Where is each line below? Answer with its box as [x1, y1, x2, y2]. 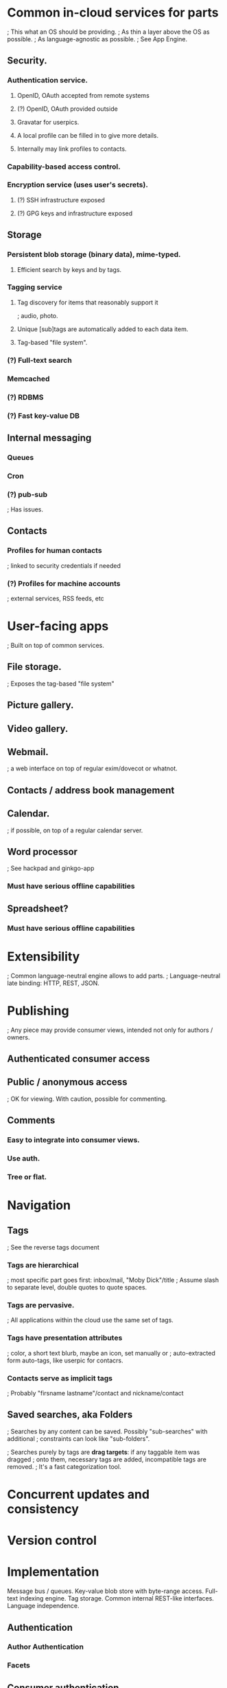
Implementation [7, 1564, 99, 1580]
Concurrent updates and [7, 1487, 150, 1502]
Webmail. [7, 746, 49, 758]
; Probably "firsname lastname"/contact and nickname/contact [7, 1389, 184, 1397]
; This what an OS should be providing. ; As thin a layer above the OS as [7, 28, 211, 36]
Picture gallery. [7, 699, 74, 711]
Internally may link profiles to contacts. [16, 145, 127, 153]
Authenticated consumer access [7, 1053, 150, 1064]
